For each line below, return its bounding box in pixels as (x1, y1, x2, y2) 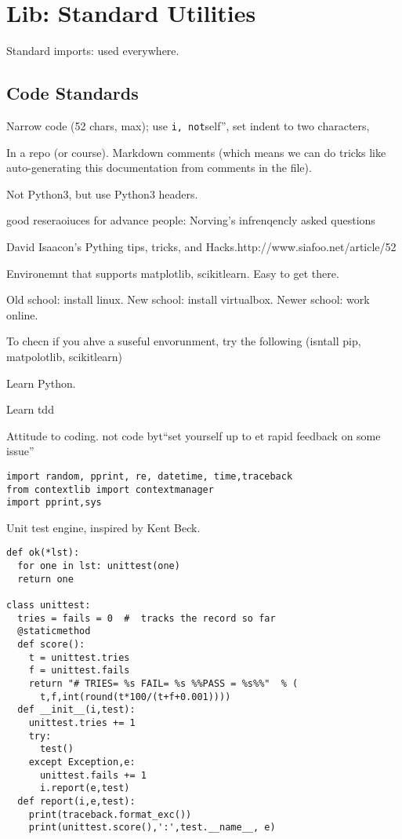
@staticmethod (17, 626, 91, 637)
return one (17, 573, 74, 585)
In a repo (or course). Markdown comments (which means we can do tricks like (6, 144, 386, 160)
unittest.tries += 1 (28, 717, 136, 728)
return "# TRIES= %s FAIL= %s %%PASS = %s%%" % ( (28, 678, 299, 690)
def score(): (17, 639, 85, 651)
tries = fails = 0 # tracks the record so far (17, 612, 276, 624)
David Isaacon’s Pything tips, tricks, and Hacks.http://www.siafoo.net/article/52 (6, 238, 397, 254)
